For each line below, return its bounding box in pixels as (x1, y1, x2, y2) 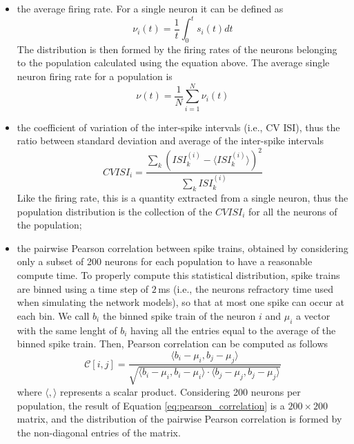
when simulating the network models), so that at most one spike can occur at (17, 295, 344, 309)
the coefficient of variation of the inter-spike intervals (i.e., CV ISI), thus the (17, 119, 340, 134)
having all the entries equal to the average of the (130, 322, 336, 337)
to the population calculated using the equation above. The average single (17, 55, 330, 70)
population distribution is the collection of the (17, 204, 213, 218)
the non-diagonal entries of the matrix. (17, 425, 181, 439)
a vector (296, 308, 331, 322)
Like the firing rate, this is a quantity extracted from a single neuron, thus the (17, 190, 348, 204)
